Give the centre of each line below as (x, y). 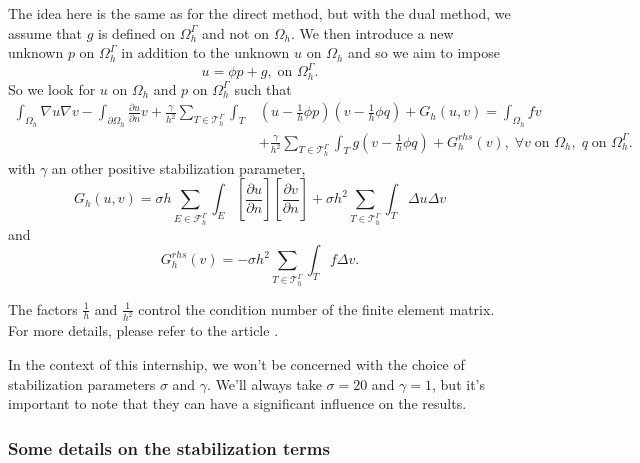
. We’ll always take (264, 383)
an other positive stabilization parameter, (178, 167)
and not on (236, 32)
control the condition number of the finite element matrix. (316, 308)
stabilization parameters (82, 383)
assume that (45, 32)
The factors (43, 308)
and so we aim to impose (424, 52)
